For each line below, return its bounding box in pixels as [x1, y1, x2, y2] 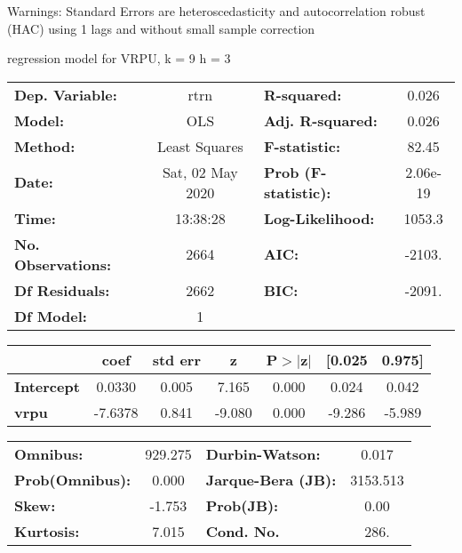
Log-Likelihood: [263, 207, 375, 228]
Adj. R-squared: [263, 109, 378, 131]
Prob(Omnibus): [14, 469, 131, 490]
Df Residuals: [14, 279, 110, 301]
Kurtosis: [14, 520, 80, 541]
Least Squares [156, 135, 243, 156]
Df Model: [14, 305, 87, 326]
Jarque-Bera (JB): [205, 469, 337, 490]
